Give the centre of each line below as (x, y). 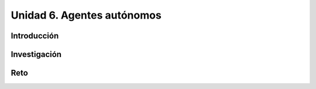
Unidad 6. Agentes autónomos (86, 15)
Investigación (36, 54)
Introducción (35, 36)
